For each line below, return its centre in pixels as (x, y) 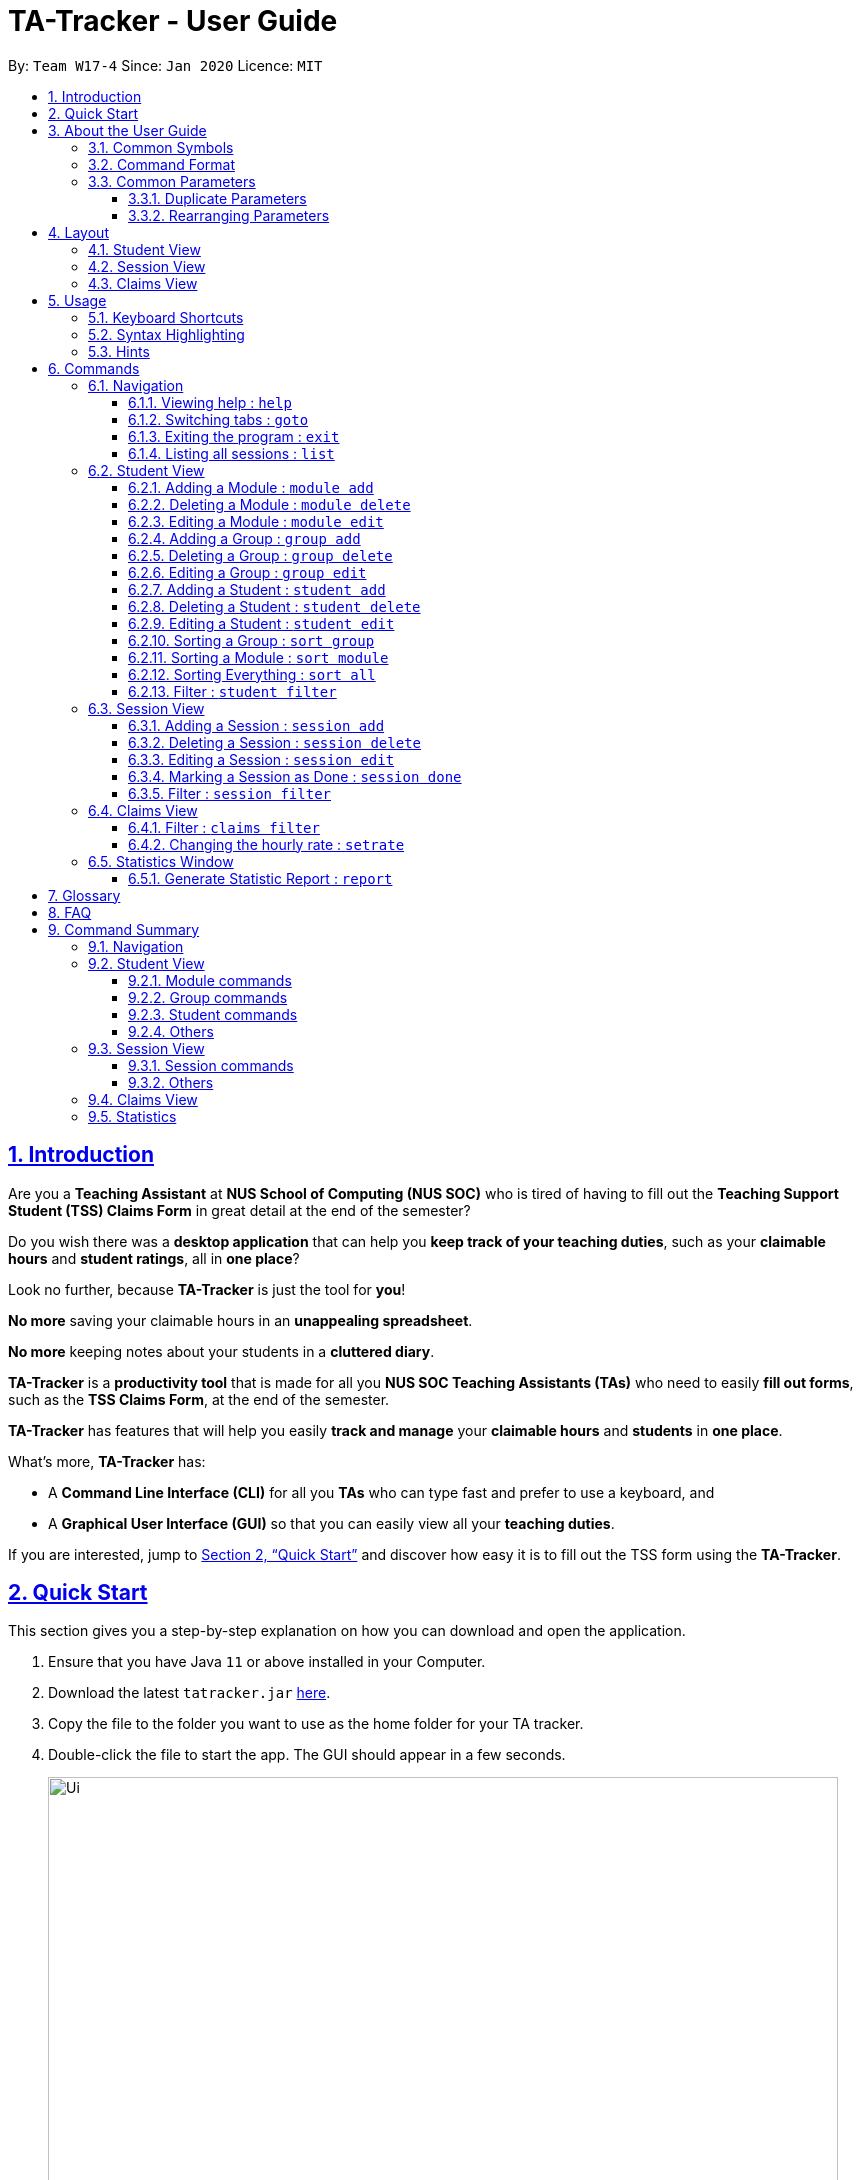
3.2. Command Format (161, 164)
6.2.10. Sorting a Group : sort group (251, 640)
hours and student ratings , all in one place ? (154, 1258)
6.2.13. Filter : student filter (232, 691)
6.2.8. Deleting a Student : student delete (274, 606)
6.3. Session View (146, 708)
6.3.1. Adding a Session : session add (256, 725)
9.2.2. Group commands (208, 997)
